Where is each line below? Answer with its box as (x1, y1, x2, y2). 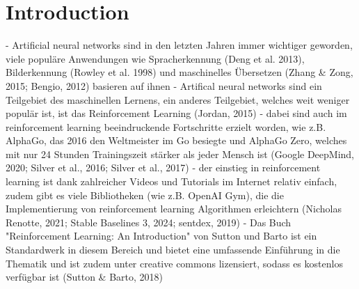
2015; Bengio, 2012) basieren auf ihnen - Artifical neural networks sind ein (6, 78, 322, 93)
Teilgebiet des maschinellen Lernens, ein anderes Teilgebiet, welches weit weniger (6, 92, 350, 107)
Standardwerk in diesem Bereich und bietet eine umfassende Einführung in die (6, 242, 340, 257)
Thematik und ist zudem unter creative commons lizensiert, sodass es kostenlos (6, 256, 343, 270)
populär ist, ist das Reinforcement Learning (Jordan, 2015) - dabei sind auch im (6, 106, 347, 120)
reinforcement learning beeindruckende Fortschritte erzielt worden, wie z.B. (6, 119, 326, 134)
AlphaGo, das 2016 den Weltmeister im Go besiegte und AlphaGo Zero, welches (6, 133, 347, 148)
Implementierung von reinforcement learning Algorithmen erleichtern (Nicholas (6, 201, 342, 216)
